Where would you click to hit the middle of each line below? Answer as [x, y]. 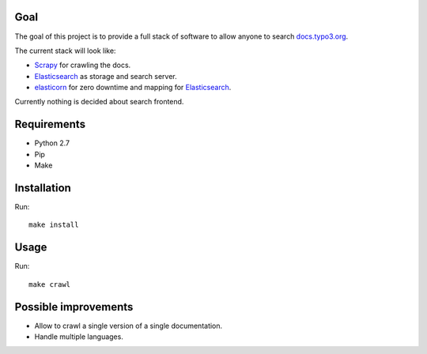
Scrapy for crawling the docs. [83, 65]
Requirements [50, 124]
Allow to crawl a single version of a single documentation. [128, 326]
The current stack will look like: [65, 51]
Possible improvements [74, 307]
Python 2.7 [52, 143]
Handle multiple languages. [79, 337]
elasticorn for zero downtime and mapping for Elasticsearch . [133, 88]
